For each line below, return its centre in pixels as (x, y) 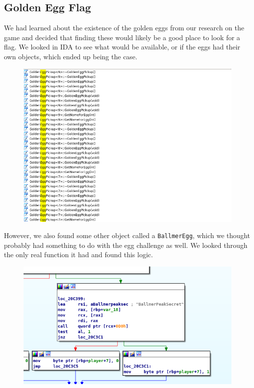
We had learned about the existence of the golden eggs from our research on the (124, 28)
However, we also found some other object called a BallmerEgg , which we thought (127, 235)
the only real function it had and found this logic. (78, 255)
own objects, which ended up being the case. (71, 56)
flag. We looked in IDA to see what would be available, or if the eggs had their (122, 47)
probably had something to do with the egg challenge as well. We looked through (126, 245)
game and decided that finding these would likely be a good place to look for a (122, 37)
